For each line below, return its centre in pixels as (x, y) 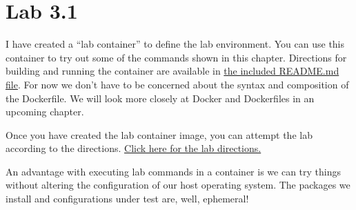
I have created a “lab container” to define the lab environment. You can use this (175, 44)
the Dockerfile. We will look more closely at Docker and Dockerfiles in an (160, 98)
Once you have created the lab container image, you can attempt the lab (159, 134)
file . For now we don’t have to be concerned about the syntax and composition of (177, 84)
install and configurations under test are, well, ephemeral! (127, 199)
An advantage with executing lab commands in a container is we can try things (174, 171)
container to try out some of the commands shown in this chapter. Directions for (176, 57)
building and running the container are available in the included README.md (172, 71)
